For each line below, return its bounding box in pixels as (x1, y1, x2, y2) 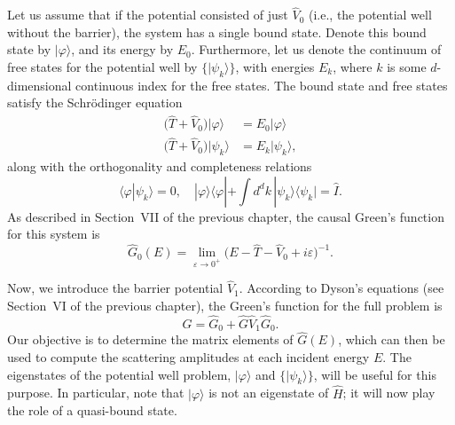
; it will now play (342, 383, 435, 402)
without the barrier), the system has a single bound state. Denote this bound (7, 22, 427, 41)
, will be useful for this (313, 365, 436, 383)
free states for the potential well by (7, 58, 198, 75)
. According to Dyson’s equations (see (239, 279, 444, 297)
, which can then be (338, 330, 445, 349)
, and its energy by (71, 40, 174, 59)
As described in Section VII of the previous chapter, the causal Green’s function (7, 207, 444, 225)
